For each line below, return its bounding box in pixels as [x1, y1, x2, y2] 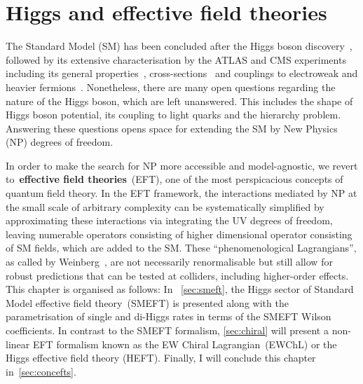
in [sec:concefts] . [6, 364, 76, 378]
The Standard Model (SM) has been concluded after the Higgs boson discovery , [6, 39, 352, 53]
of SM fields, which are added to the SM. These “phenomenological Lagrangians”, [6, 240, 357, 255]
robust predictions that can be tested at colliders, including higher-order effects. [6, 268, 349, 282]
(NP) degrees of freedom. [6, 135, 114, 149]
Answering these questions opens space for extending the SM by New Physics [6, 121, 338, 135]
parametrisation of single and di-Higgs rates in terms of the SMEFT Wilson [6, 309, 331, 324]
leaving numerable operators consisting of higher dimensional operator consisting [6, 226, 352, 241]
